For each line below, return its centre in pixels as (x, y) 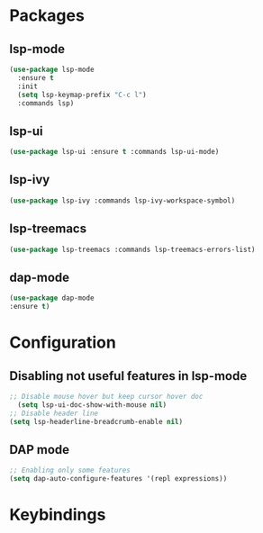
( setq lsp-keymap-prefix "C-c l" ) (82, 95)
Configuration (63, 343)
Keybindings (58, 515)
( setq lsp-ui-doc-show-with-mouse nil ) (92, 405)
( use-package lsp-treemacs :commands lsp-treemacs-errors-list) (132, 249)
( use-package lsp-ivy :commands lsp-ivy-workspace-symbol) (122, 200)
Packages (47, 16)
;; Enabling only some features (70, 470)
